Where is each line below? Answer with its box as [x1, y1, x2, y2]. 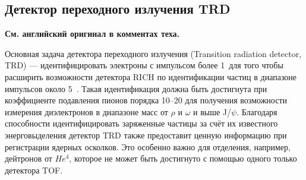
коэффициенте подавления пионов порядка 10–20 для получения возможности [5, 94, 288, 106]
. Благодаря [236, 105, 277, 118]
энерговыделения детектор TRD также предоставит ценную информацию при [5, 128, 287, 141]
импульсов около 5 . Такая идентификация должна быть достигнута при [5, 82, 267, 94]
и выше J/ [193, 105, 232, 118]
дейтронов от [5, 152, 52, 165]
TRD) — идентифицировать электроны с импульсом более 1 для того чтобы [5, 59, 283, 71]
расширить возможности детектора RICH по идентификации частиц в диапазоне [5, 70, 297, 83]
